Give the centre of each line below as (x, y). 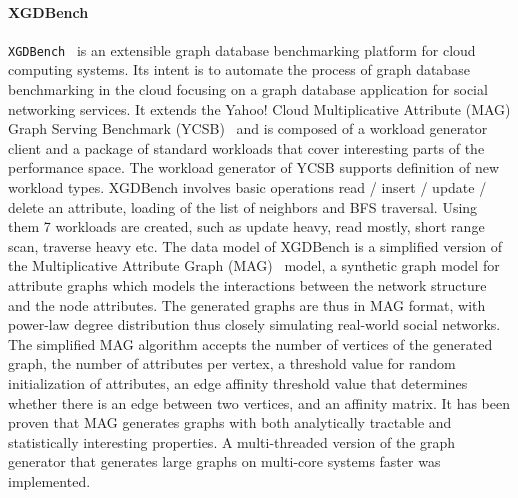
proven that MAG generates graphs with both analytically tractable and (230, 422)
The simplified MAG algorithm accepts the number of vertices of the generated (250, 343)
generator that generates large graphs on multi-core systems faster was (224, 461)
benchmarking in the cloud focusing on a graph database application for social (248, 89)
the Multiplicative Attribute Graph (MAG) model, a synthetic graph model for (254, 265)
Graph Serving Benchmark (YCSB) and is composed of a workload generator (248, 128)
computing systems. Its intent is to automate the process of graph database (239, 69)
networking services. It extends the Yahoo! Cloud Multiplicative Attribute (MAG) (259, 108)
